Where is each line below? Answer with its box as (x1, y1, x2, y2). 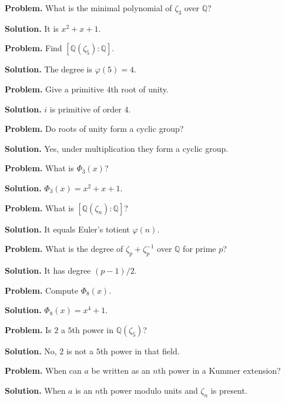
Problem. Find (5, 42, 62, 54)
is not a (66, 344, 93, 357)
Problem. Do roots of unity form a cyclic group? (5, 122, 184, 135)
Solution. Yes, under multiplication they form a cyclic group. (5, 142, 229, 154)
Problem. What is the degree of (5, 242, 123, 255)
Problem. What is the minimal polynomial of (5, 2, 172, 14)
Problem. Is (5, 323, 52, 335)
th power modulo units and (100, 384, 198, 396)
